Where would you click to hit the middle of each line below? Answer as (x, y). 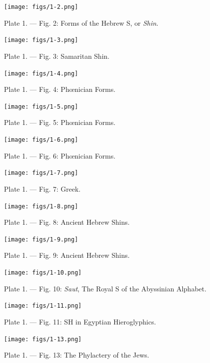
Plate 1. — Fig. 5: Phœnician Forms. (60, 122)
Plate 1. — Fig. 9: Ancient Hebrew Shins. (67, 255)
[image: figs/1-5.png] (41, 106)
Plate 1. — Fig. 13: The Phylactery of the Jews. (77, 355)
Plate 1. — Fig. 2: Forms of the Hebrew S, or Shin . (81, 22)
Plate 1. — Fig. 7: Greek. (42, 188)
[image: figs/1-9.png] (41, 239)
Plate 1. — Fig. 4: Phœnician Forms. (60, 89)
